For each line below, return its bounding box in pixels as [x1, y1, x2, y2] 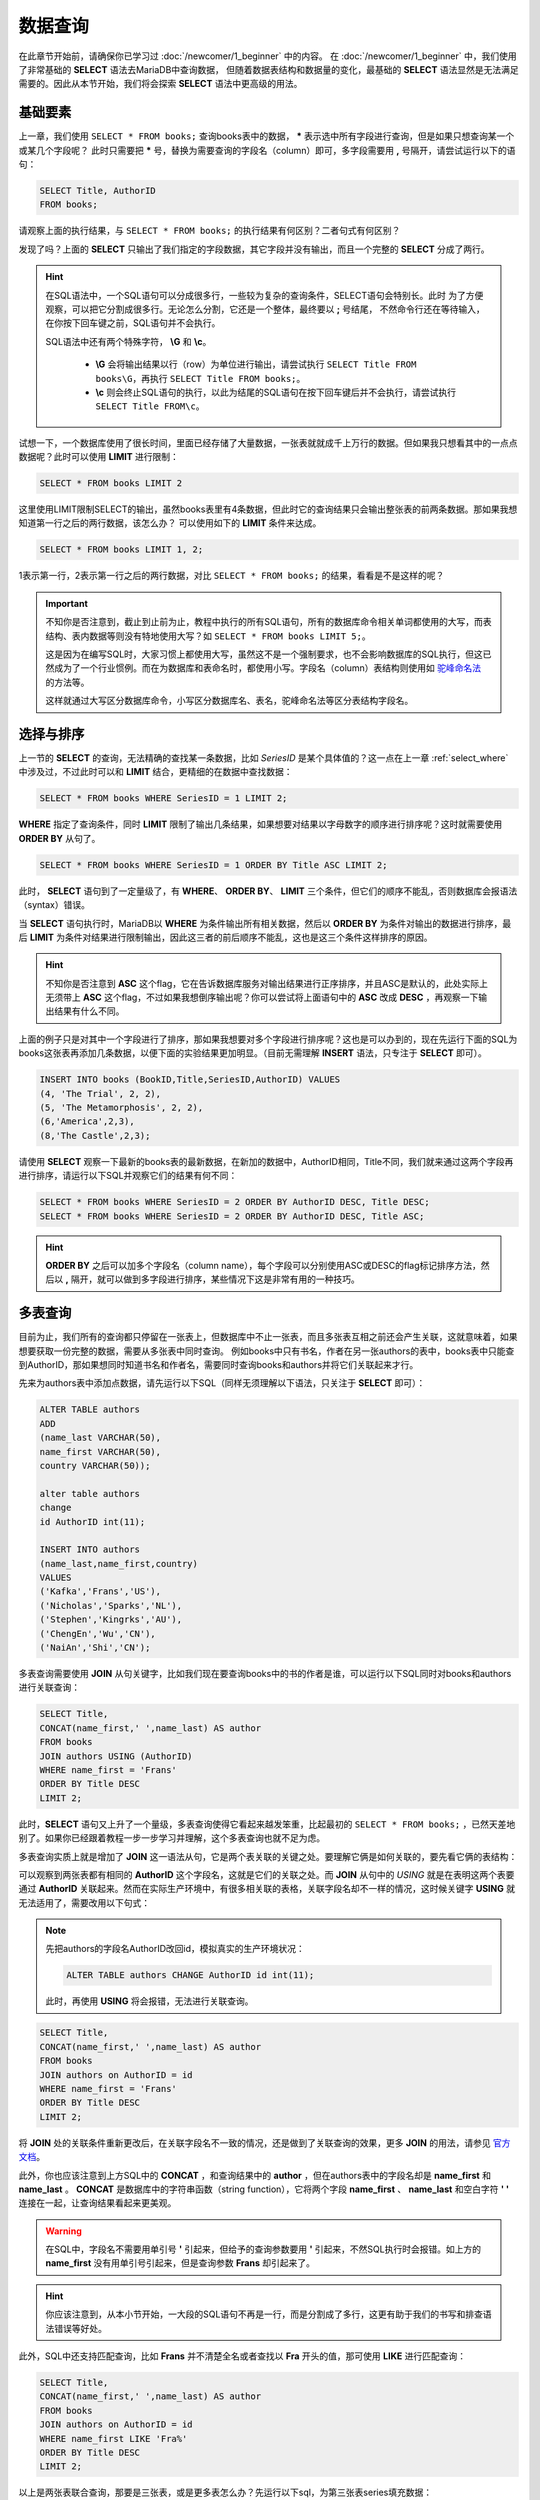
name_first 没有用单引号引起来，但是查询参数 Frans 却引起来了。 [45, 2257, 315, 2269]
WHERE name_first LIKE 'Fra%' [39, 2433, 188, 2444]
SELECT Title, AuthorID [39, 185, 157, 196]
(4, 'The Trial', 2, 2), [39, 1088, 162, 1099]
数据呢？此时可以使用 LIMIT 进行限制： [18, 451, 180, 463]
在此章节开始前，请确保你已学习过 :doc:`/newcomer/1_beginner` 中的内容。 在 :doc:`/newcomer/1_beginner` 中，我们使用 [18, 50, 517, 62]
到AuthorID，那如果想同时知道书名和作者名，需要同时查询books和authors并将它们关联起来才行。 [18, 1359, 419, 1371]
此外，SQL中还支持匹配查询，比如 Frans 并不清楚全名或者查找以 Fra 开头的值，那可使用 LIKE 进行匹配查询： [18, 2350, 467, 2362]
